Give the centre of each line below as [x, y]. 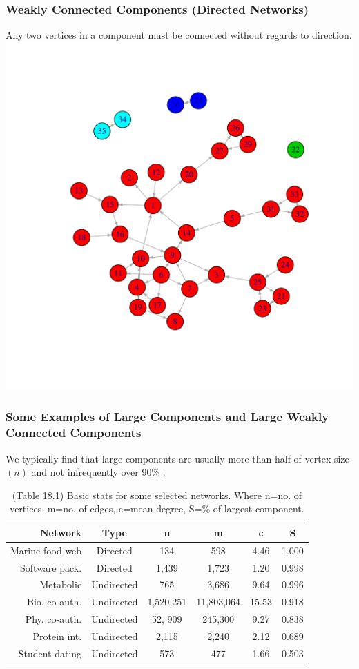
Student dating [50, 653]
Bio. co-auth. [54, 602]
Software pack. [51, 567]
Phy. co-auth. [54, 619]
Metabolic [61, 584]
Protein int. [57, 636]
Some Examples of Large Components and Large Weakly [167, 417]
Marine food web [46, 550]
